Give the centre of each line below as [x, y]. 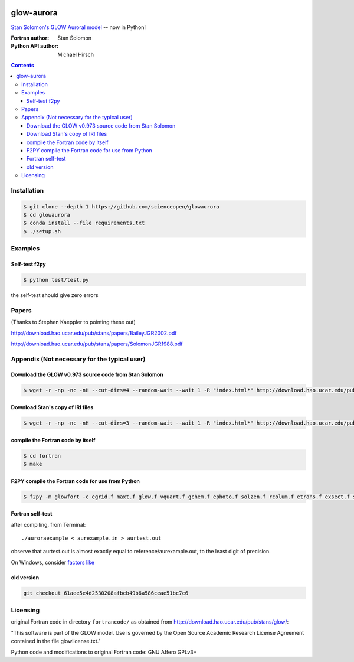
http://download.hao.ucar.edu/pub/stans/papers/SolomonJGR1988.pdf [97, 344]
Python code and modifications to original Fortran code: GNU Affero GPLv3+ [104, 652]
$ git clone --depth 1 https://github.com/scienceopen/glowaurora [121, 206]
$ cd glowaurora [47, 215]
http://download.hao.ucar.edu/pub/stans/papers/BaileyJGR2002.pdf [94, 333]
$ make [33, 464]
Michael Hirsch [76, 54]
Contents [23, 66]
